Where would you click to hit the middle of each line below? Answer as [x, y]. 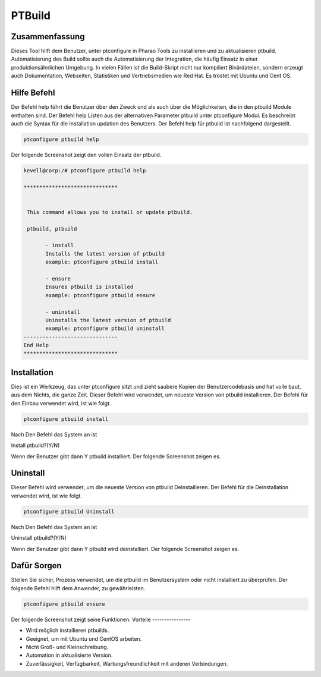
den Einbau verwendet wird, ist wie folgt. [61, 403]
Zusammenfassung [48, 37]
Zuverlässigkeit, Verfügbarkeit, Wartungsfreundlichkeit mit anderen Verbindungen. [127, 663]
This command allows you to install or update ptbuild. [110, 212]
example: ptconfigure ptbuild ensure [100, 295]
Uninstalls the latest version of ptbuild [108, 320]
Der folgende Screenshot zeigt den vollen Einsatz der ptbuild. [86, 155]
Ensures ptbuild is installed [89, 287]
